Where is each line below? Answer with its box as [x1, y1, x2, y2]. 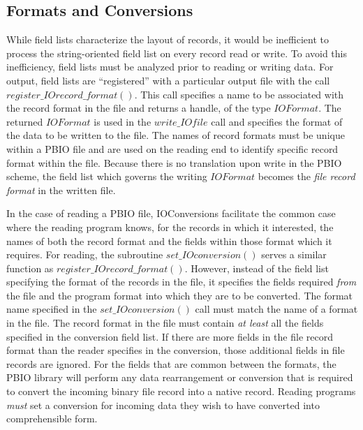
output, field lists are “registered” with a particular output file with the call [6, 73, 330, 87]
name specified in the [6, 302, 97, 316]
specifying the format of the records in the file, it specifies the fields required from [6, 274, 357, 289]
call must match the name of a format [195, 302, 358, 316]
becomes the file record [258, 169, 355, 184]
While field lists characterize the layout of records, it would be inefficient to [6, 32, 329, 47]
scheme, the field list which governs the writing [6, 169, 207, 184]
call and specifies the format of [211, 114, 343, 128]
